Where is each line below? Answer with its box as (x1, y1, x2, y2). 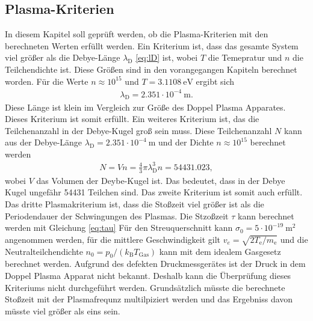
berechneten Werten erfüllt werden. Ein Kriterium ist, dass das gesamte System (5, 39, 299, 52)
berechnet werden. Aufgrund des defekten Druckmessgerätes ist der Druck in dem (5, 257, 306, 270)
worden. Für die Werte (5, 75, 88, 87)
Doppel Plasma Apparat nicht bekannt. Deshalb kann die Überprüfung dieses (5, 269, 291, 281)
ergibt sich (196, 75, 235, 87)
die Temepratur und (208, 51, 282, 64)
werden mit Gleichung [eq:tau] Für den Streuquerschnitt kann (5, 221, 233, 234)
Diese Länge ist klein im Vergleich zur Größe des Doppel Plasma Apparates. (5, 100, 286, 113)
